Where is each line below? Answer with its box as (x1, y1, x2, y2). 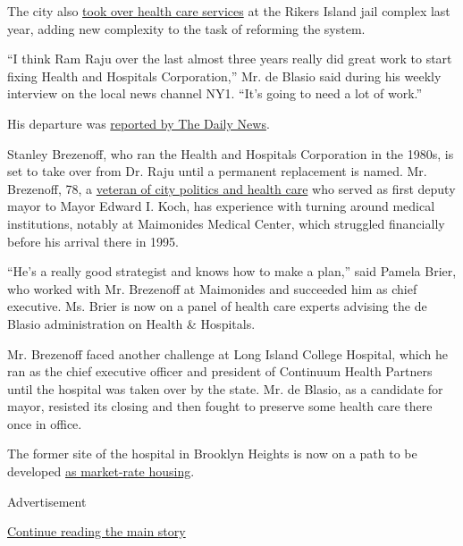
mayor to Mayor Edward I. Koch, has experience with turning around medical (7, 197, 435, 215)
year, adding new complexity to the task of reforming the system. (7, 19, 366, 38)
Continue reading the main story (7, 522, 186, 541)
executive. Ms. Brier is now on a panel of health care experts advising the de (7, 297, 427, 315)
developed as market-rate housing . (7, 462, 195, 481)
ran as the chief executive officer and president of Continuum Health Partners (7, 362, 433, 381)
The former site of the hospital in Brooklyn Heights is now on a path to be (7, 444, 417, 463)
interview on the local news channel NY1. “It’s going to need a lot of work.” (7, 84, 423, 103)
